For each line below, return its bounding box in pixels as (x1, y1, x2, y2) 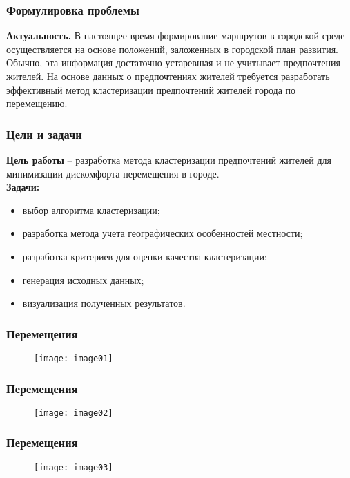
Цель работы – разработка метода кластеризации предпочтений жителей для (6, 153, 331, 166)
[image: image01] (34, 353, 113, 363)
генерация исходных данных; (22, 272, 144, 287)
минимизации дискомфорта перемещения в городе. (6, 166, 220, 180)
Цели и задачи (6, 125, 82, 142)
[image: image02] (34, 408, 113, 418)
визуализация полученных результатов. (22, 296, 186, 310)
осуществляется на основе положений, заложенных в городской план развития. (6, 41, 338, 56)
